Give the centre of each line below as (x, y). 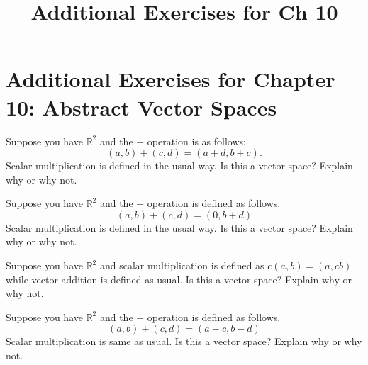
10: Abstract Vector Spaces (141, 107)
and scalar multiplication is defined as (182, 265)
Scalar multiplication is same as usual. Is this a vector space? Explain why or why (184, 341)
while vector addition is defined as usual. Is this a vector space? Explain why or (179, 279)
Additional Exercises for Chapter (171, 79)
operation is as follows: (196, 141)
